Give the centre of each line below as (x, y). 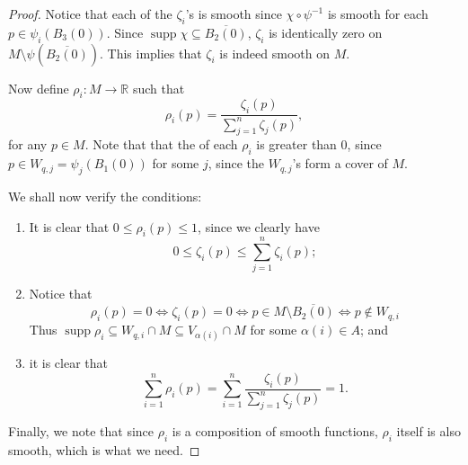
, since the (236, 163)
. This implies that (150, 53)
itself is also (428, 430)
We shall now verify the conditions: (105, 196)
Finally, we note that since (81, 430)
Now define (39, 88)
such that (159, 88)
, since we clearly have (259, 226)
